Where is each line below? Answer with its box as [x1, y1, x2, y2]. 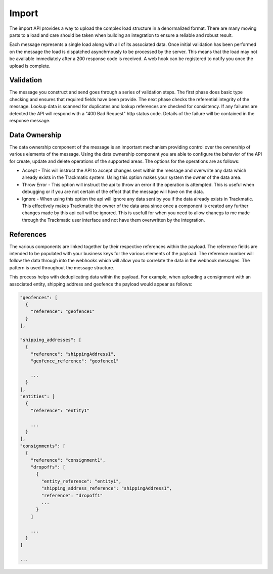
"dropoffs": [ [30, 464, 66, 470]
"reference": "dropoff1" [41, 493, 103, 498]
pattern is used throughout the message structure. [9, 264, 115, 270]
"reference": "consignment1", [30, 457, 106, 463]
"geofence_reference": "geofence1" [30, 358, 119, 364]
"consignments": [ [20, 443, 66, 449]
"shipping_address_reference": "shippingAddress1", [41, 486, 172, 491]
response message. [9, 117, 51, 123]
